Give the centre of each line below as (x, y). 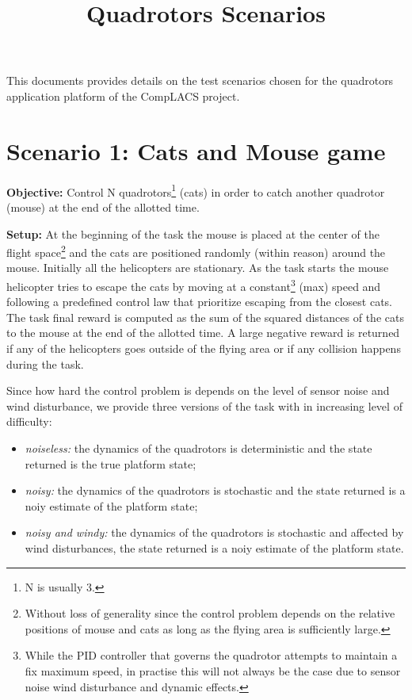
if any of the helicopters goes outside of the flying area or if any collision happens (204, 348)
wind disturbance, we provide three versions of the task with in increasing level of (204, 405)
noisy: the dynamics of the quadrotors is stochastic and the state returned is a (215, 490)
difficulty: (29, 421)
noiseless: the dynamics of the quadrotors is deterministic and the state (198, 448)
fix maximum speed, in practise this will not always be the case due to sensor (213, 670)
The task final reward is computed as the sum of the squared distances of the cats (205, 317)
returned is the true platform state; (111, 463)
